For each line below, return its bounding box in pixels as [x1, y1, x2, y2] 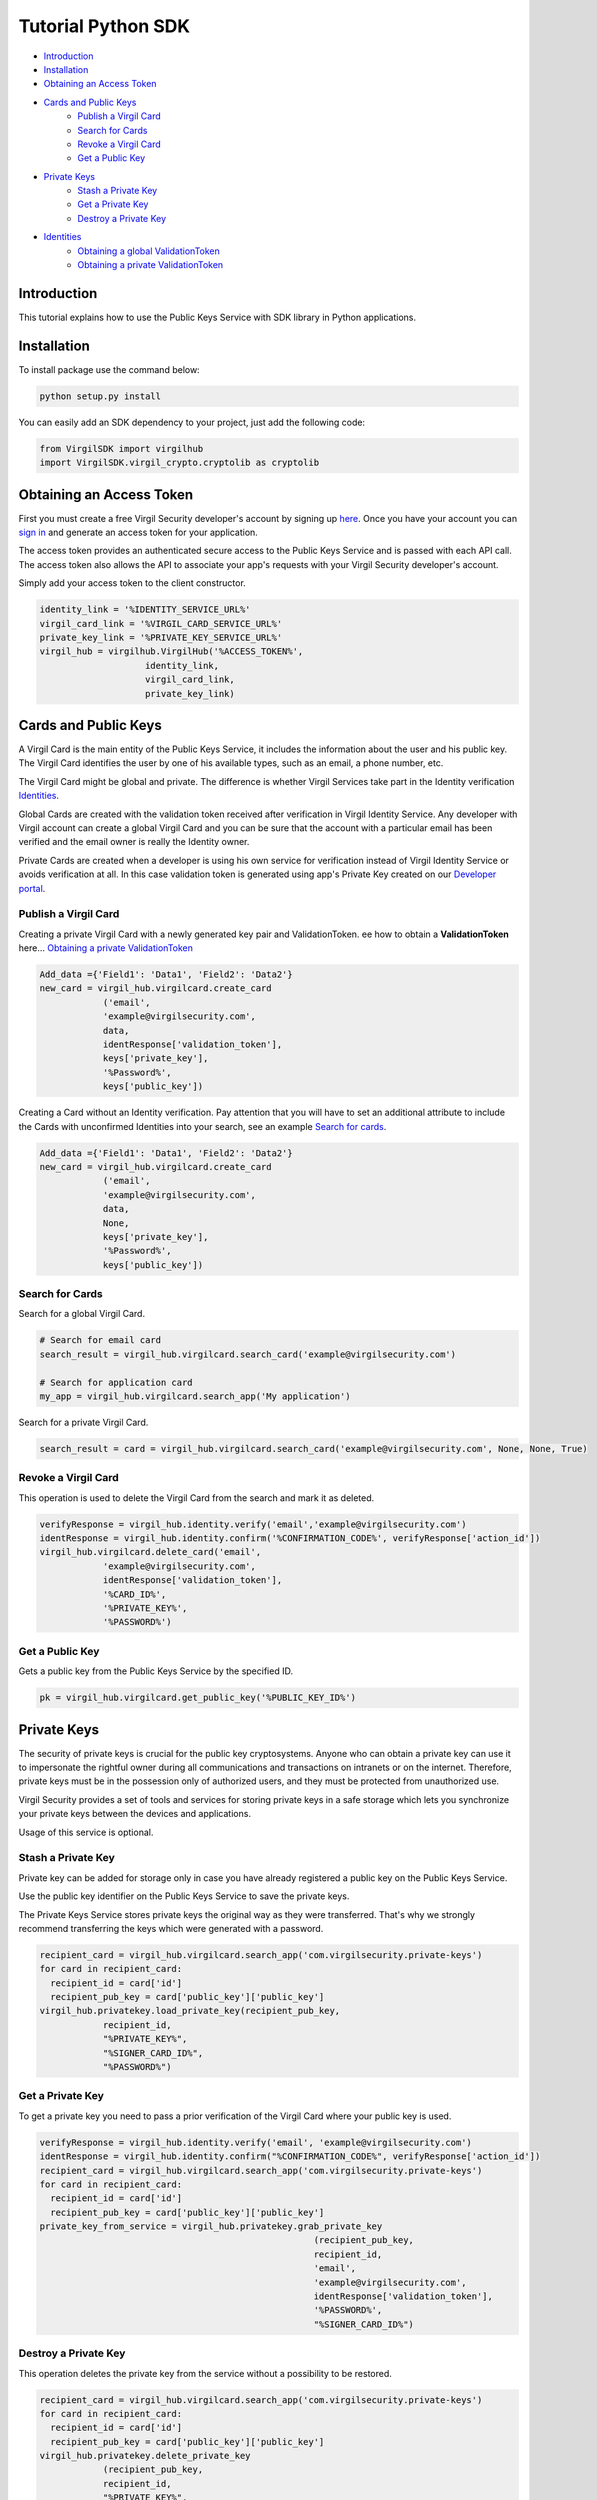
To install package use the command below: [18, 363, 200, 375]
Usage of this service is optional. [18, 1826, 154, 1838]
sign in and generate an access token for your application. [18, 526, 259, 539]
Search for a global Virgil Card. [18, 1308, 145, 1320]
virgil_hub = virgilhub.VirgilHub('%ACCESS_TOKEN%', [39, 646, 304, 657]
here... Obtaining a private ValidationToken [18, 942, 194, 954]
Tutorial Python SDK [18, 15, 190, 37]
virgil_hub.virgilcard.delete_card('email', [39, 1546, 262, 1558]
